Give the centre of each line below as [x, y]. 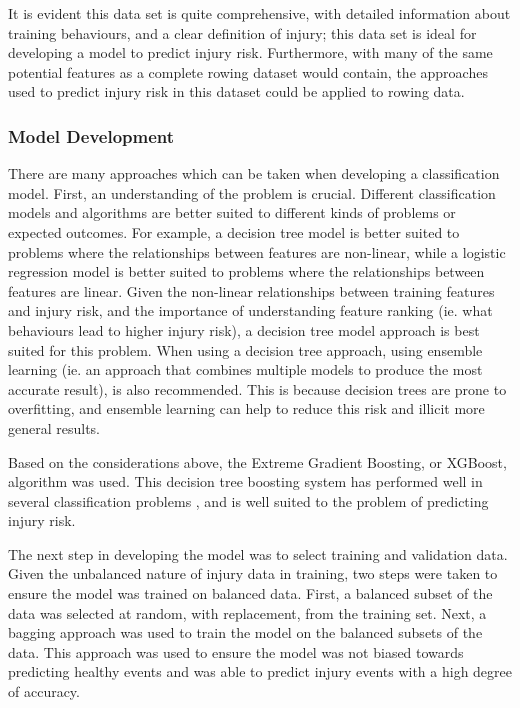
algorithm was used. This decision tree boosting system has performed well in [245, 481]
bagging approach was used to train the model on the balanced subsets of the [245, 632]
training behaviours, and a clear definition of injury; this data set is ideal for [242, 32]
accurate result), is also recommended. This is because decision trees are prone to [257, 388]
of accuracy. [44, 691]
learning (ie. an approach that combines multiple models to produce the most [245, 369]
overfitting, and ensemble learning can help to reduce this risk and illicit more [246, 408]
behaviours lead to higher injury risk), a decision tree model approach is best [244, 329]
